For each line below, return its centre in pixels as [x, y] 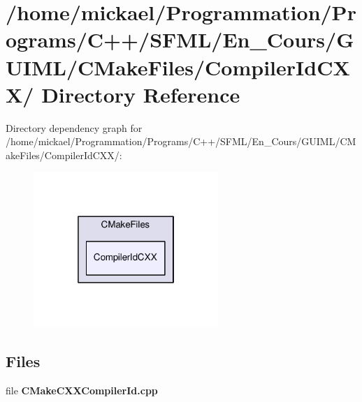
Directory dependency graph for [74, 127]
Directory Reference [141, 94]
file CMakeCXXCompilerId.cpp [82, 390]
